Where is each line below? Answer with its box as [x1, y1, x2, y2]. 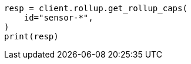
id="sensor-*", [24, 13, 93, 22]
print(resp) [4, 32, 59, 41]
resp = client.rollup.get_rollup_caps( [4, 4, 187, 13]
